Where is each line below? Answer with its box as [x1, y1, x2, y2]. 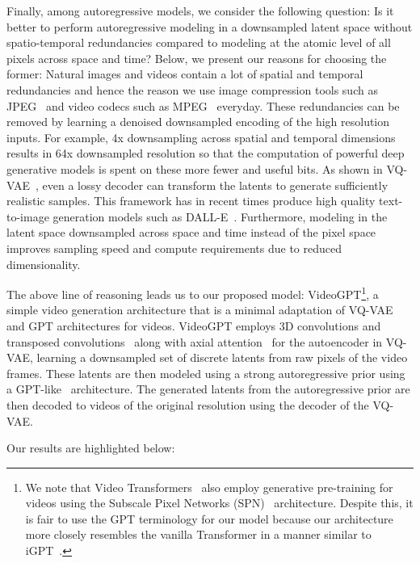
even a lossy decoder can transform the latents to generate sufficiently [42, 176, 388, 193]
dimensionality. [6, 255, 81, 272]
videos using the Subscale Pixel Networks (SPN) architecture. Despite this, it [25, 494, 414, 511]
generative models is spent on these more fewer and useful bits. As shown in [6, 160, 383, 177]
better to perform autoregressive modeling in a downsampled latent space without [6, 18, 413, 35]
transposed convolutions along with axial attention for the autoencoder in [6, 333, 383, 350]
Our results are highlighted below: [6, 439, 175, 456]
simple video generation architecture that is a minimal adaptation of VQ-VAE [6, 301, 393, 318]
